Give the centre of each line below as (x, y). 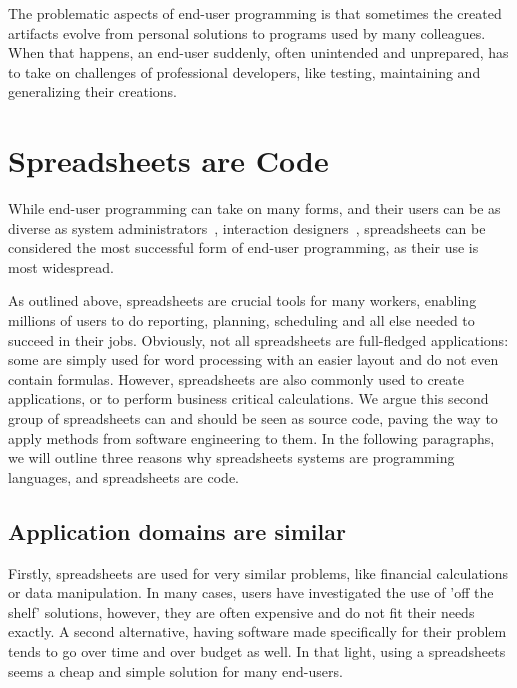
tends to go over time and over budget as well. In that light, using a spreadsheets (257, 650)
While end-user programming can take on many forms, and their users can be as (254, 208)
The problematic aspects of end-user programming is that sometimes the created (255, 13)
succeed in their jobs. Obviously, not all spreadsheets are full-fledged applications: (258, 339)
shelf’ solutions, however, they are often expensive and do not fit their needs (241, 611)
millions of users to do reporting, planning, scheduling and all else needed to (241, 320)
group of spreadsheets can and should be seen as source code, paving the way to (253, 418)
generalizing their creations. (92, 91)
